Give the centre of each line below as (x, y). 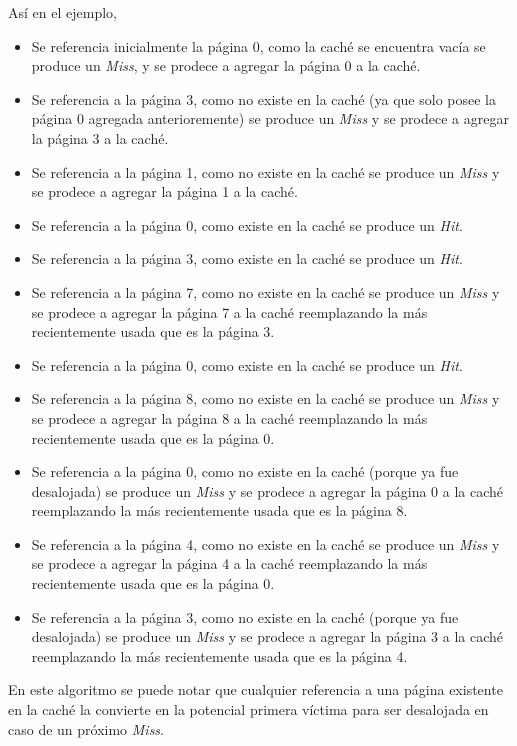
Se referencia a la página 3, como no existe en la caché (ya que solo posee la (263, 98)
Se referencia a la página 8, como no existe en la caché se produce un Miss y (265, 398)
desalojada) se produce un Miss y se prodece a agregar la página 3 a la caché (267, 636)
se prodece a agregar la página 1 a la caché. (164, 191)
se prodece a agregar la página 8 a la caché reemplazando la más (229, 417)
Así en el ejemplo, (62, 12)
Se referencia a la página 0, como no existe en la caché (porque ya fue (245, 471)
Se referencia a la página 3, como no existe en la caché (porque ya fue (245, 616)
